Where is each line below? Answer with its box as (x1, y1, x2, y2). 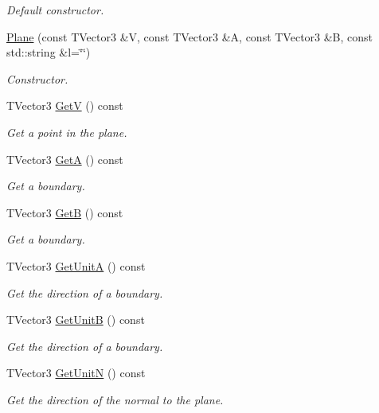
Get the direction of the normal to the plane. (6, 391, 224, 407)
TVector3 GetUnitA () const (6, 257, 146, 274)
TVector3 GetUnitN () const (6, 364, 146, 381)
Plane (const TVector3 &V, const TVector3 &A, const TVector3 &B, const (6, 28, 373, 45)
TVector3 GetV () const (6, 97, 123, 114)
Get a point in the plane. (6, 123, 127, 140)
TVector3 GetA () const (6, 150, 123, 167)
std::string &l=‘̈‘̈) (6, 44, 91, 60)
